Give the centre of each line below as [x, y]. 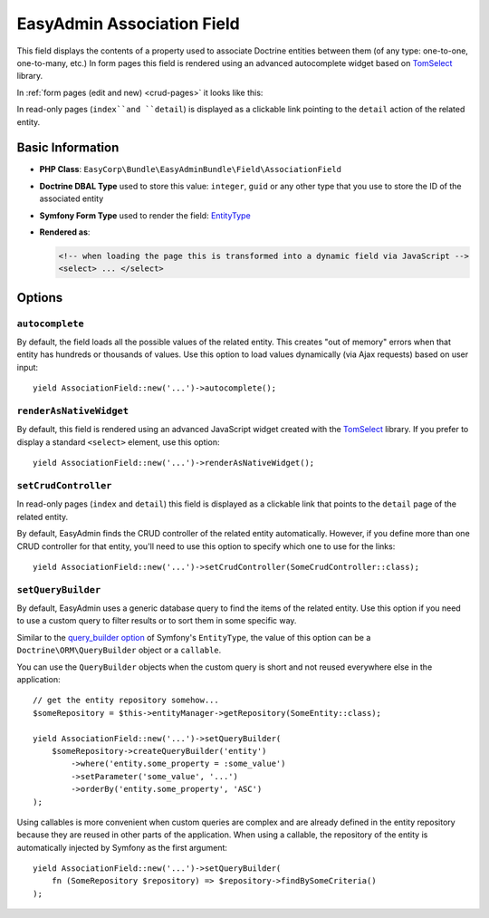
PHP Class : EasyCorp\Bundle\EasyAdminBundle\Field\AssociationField [191, 169]
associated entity [72, 198]
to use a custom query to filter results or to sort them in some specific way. [157, 621]
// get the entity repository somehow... [126, 701]
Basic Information [68, 148]
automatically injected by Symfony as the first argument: [122, 847]
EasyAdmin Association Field [128, 24]
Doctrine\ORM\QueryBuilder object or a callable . [119, 650]
